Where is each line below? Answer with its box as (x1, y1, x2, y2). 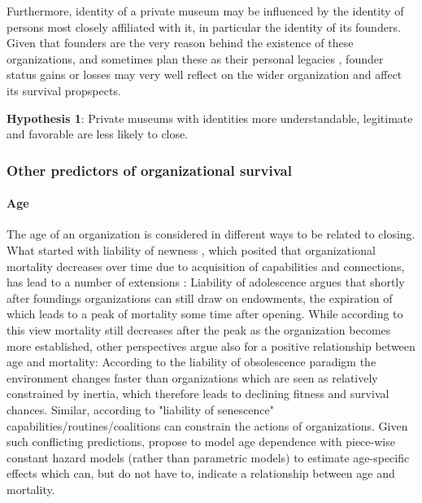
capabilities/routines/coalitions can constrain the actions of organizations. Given (7, 417, 408, 434)
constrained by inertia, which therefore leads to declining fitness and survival (7, 385, 389, 402)
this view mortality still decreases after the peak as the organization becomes (7, 321, 391, 338)
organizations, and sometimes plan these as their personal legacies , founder (7, 50, 384, 67)
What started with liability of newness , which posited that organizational (7, 241, 376, 258)
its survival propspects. (7, 81, 121, 98)
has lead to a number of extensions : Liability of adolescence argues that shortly (7, 273, 405, 291)
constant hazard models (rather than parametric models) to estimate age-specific (7, 448, 410, 466)
